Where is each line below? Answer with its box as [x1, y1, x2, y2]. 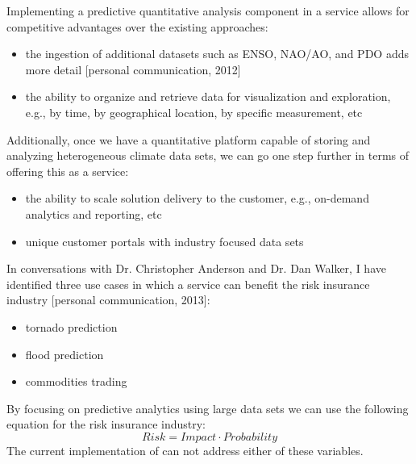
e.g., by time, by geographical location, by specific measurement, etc [25, 103, 363, 120]
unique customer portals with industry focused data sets [25, 232, 304, 249]
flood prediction [25, 345, 104, 362]
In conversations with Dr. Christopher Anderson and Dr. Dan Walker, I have [6, 260, 386, 277]
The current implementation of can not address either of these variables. [6, 441, 364, 458]
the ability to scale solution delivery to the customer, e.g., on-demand [25, 190, 369, 207]
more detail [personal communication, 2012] [25, 61, 241, 77]
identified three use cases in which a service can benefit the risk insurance [6, 275, 370, 292]
